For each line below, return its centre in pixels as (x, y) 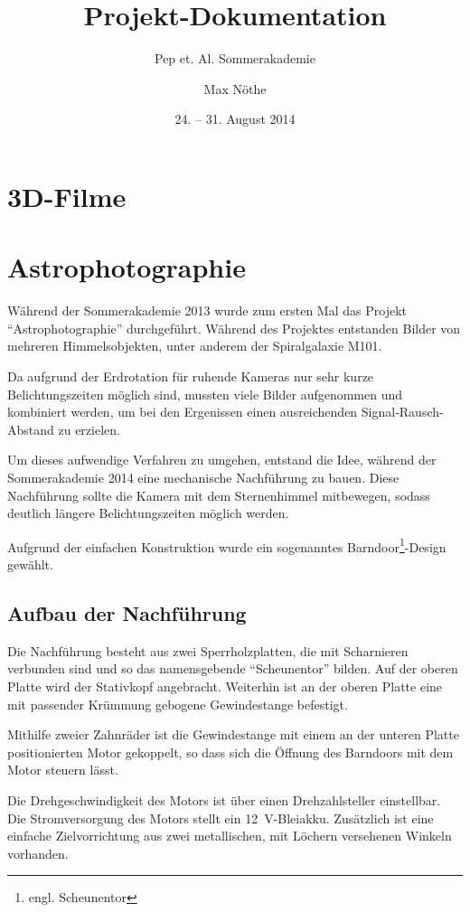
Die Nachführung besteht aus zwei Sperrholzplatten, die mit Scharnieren (208, 650)
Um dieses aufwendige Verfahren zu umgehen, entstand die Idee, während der (222, 460)
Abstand (31, 429)
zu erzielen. (89, 429)
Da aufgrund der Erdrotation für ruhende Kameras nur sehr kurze (191, 376)
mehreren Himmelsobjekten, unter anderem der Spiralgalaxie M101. (195, 346)
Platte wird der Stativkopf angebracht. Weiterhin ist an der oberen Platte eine (225, 686)
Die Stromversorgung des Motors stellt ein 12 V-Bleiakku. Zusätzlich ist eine (221, 818)
